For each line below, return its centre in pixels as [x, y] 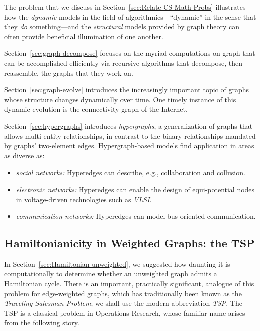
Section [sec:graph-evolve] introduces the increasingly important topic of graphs [126, 90]
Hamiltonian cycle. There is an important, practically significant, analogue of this [129, 284]
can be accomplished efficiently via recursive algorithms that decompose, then [123, 62]
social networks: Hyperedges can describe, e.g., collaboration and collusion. [131, 172]
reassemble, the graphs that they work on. [69, 72]
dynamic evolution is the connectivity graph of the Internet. [96, 109]
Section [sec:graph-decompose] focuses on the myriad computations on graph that [130, 53]
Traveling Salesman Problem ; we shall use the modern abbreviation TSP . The [123, 303]
